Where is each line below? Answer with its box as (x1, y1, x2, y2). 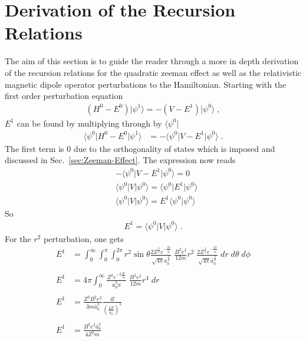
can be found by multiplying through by (17, 117, 162, 129)
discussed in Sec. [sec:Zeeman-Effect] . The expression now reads (5, 154, 236, 166)
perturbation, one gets (43, 232, 124, 244)
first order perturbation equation (5, 90, 123, 102)
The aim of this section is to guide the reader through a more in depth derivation (5, 55, 299, 67)
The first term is (5, 142, 64, 154)
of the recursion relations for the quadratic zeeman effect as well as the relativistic (5, 66, 302, 78)
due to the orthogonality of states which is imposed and (73, 142, 275, 154)
